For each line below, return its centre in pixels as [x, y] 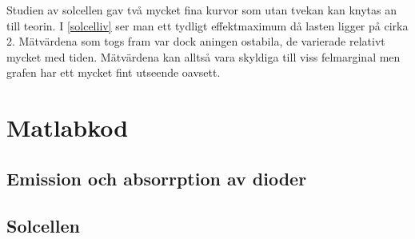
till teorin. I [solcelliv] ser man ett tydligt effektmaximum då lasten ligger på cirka [207, 25]
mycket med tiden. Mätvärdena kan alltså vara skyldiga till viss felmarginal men [204, 56]
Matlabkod [68, 127]
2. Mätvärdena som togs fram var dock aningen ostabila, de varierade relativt [196, 41]
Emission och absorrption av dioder [157, 178]
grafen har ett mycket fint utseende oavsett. [114, 72]
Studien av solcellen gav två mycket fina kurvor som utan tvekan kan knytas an [202, 10]
